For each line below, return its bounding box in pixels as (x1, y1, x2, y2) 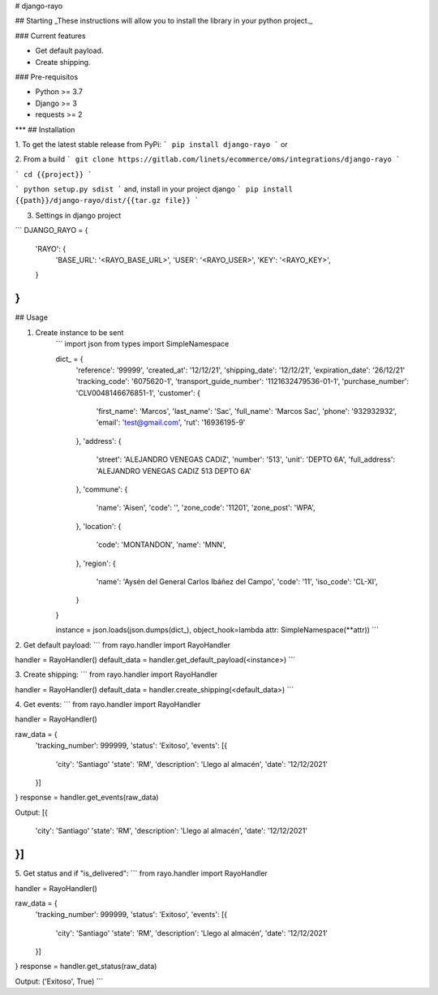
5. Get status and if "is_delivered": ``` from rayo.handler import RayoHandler (15, 868, 268, 878)
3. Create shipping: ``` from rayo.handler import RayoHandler (15, 670, 218, 679)
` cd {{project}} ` (15, 170, 92, 179)
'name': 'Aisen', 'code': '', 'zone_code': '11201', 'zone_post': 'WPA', (96, 503, 316, 513)
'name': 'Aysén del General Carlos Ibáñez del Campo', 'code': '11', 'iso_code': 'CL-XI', (96, 576, 378, 586)
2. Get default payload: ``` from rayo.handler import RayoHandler (15, 640, 231, 649)
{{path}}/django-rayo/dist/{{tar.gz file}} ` (15, 196, 200, 205)
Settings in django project (35, 210, 122, 220)
